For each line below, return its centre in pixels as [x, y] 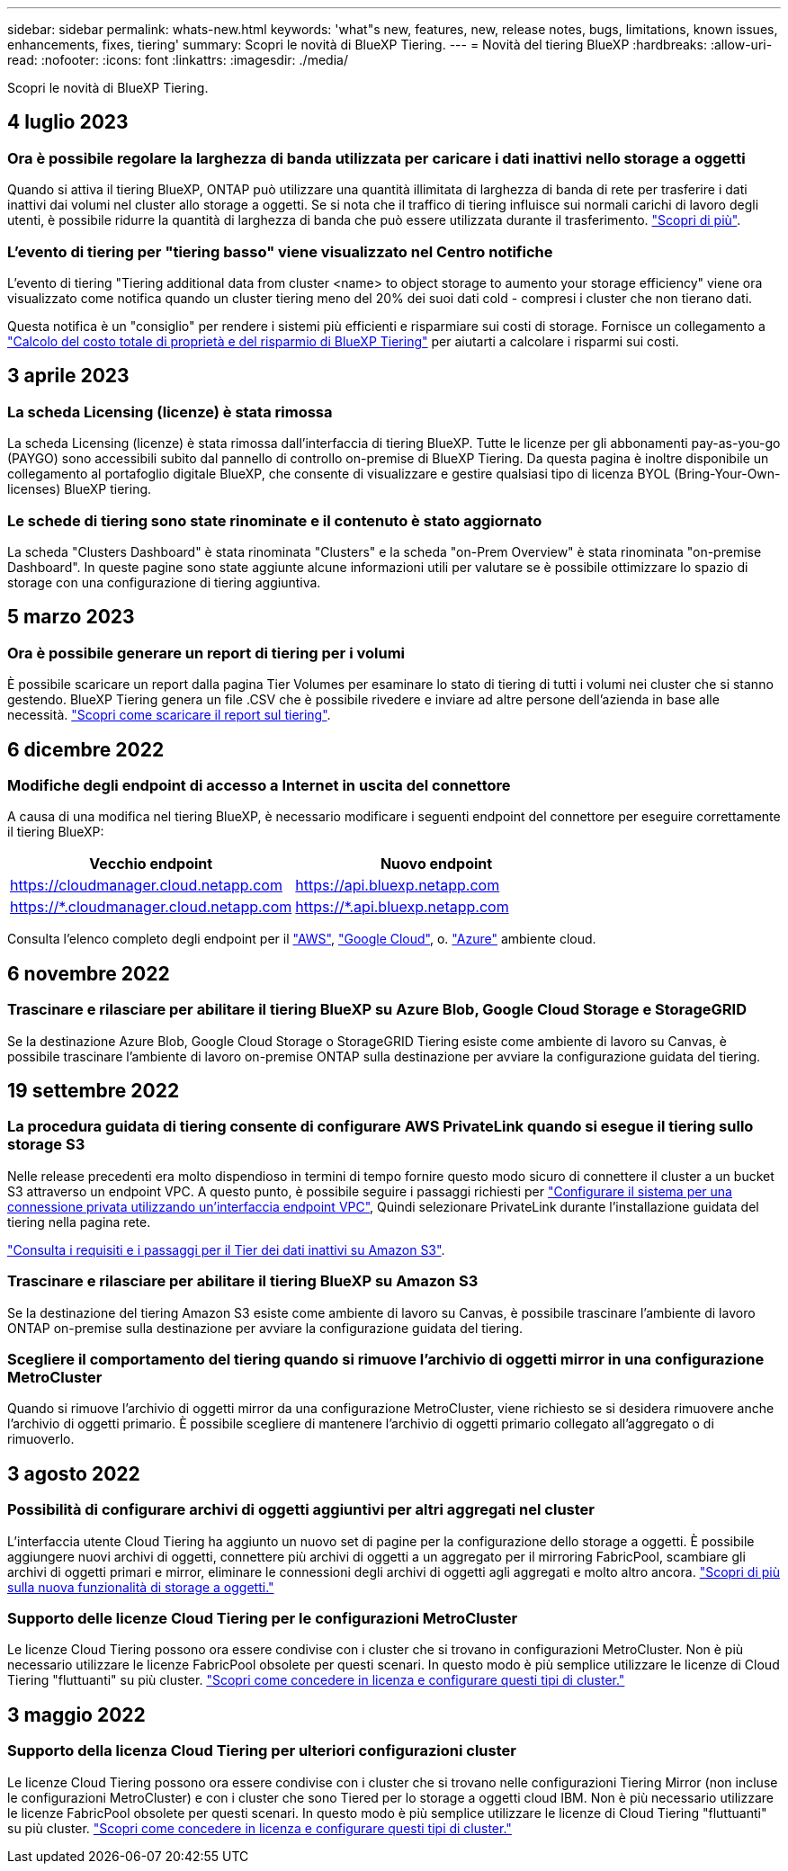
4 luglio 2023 [68, 122]
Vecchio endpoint [151, 864]
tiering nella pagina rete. [79, 1222]
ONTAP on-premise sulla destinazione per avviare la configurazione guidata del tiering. [265, 1328]
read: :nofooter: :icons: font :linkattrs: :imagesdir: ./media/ [178, 60]
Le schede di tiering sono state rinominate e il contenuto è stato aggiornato [275, 520]
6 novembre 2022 [89, 973]
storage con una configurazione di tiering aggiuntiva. [164, 582]
